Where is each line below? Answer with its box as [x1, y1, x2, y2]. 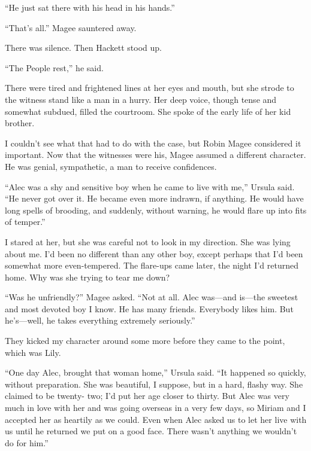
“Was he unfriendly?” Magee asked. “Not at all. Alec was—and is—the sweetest [5, 291, 298, 303]
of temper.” [5, 215, 46, 228]
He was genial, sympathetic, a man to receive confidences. [5, 160, 217, 172]
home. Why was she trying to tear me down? [5, 270, 170, 283]
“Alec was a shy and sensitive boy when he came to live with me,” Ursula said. [5, 180, 295, 193]
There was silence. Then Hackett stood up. [5, 41, 162, 54]
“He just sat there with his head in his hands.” [5, 1, 175, 13]
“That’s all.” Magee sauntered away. [5, 21, 137, 33]
